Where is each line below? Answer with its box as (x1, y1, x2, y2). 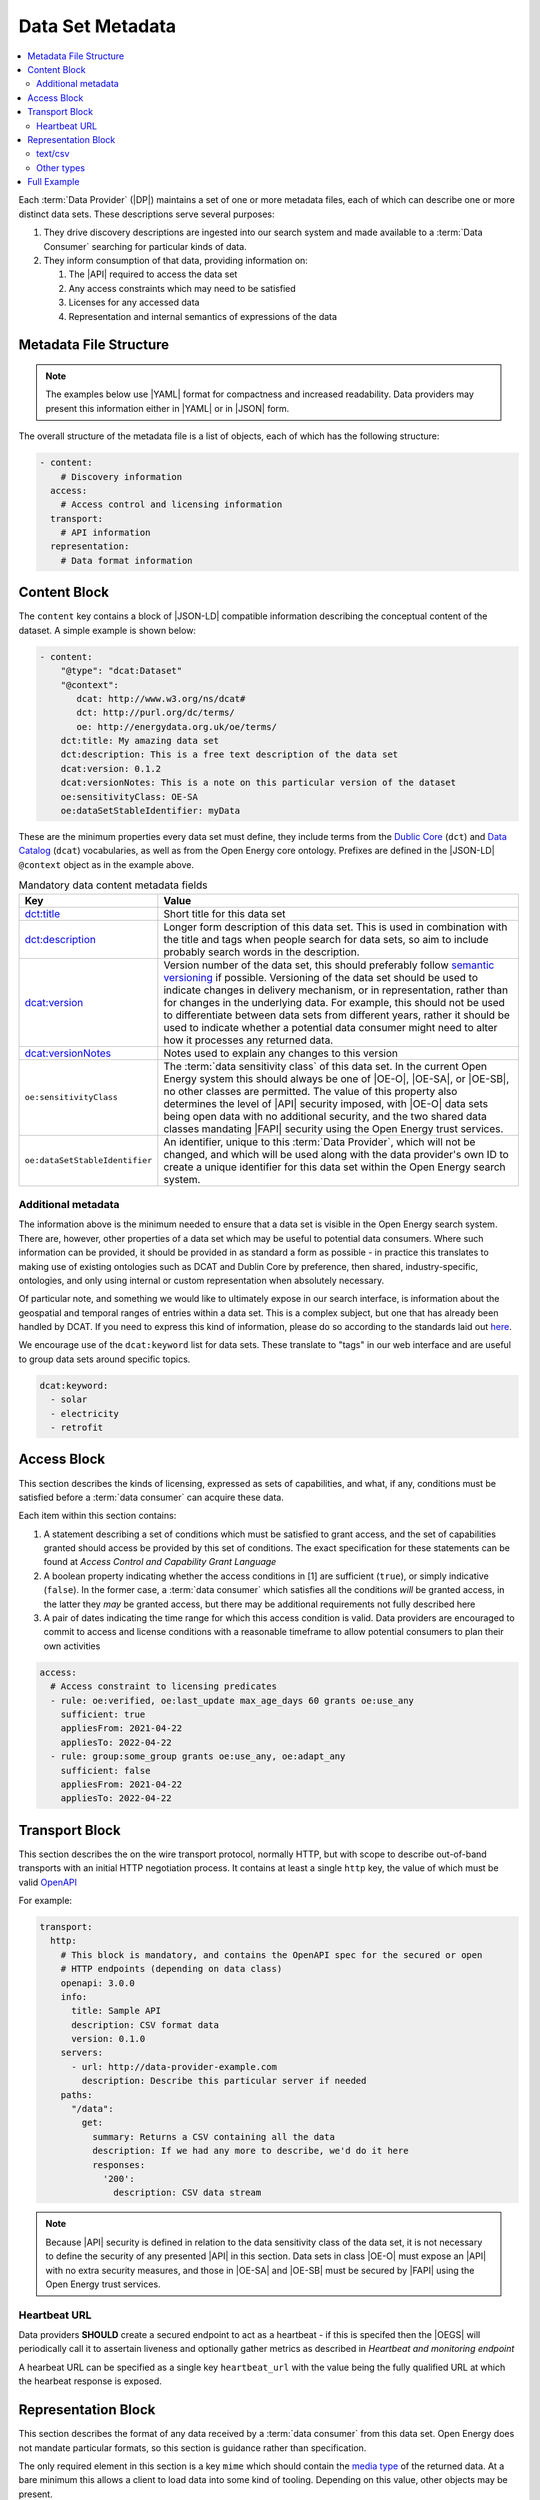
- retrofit (50, 1422, 104, 1433)
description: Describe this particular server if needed (81, 2075, 367, 2087)
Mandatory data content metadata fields (18, 878, 208, 892)
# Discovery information (60, 471, 183, 482)
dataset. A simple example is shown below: (18, 624, 197, 636)
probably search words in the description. (163, 945, 360, 959)
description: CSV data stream (113, 2187, 262, 2199)
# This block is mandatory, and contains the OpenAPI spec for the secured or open (60, 1949, 483, 1960)
